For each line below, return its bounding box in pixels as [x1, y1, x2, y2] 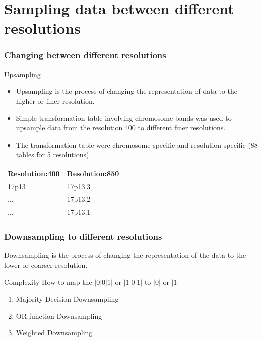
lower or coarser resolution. [4, 259, 88, 270]
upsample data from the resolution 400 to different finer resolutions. [16, 122, 226, 133]
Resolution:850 [67, 168, 119, 179]
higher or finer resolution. [16, 95, 95, 106]
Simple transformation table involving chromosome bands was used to [16, 112, 232, 123]
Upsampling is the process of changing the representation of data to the [16, 86, 237, 96]
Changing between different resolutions [4, 49, 166, 61]
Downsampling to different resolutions [4, 230, 162, 242]
